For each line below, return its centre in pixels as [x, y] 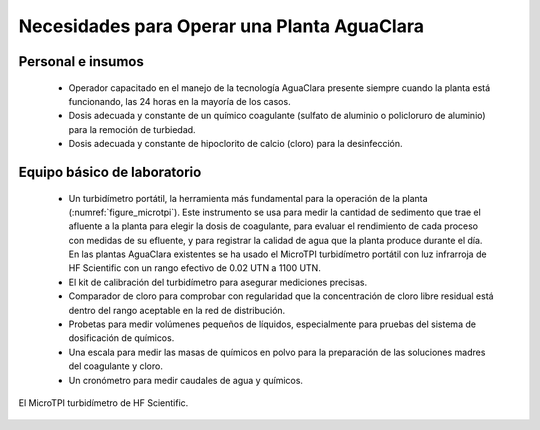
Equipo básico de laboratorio [110, 171]
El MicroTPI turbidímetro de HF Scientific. [103, 403]
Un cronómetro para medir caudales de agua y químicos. [186, 380]
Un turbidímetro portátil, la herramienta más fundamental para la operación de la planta [248, 198]
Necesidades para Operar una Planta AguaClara [221, 26]
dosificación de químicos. [121, 338]
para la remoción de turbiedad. [132, 129]
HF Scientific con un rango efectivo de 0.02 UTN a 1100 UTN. [195, 268]
